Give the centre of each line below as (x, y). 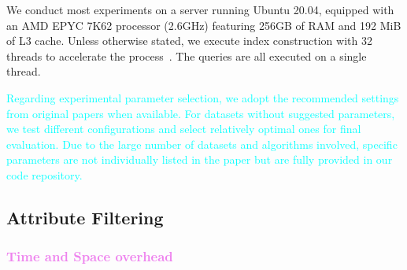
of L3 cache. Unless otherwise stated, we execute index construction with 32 (189, 41)
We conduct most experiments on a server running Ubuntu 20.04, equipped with (200, 9)
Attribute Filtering (85, 217)
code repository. (44, 174)
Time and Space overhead (90, 256)
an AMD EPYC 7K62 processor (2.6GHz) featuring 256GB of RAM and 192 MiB (204, 25)
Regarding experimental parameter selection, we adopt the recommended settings (203, 97)
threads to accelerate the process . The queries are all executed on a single (187, 55)
